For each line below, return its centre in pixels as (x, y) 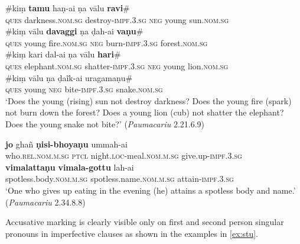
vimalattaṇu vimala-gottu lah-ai (70, 167)
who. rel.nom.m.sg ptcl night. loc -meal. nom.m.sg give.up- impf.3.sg (124, 155)
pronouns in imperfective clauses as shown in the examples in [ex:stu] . (132, 233)
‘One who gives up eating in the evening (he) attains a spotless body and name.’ (151, 190)
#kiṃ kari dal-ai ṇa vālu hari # (63, 54)
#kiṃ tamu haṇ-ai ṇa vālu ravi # (68, 8)
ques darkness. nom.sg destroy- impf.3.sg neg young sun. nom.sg (117, 19)
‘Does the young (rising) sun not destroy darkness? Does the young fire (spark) (149, 100)
